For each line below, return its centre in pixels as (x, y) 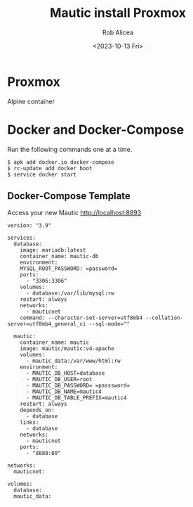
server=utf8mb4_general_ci (47, 324)
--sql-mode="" (109, 324)
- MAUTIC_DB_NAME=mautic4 (64, 392)
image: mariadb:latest (53, 250)
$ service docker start (42, 174)
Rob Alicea (118, 32)
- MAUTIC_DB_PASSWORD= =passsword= (78, 386)
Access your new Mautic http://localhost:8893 (74, 213)
